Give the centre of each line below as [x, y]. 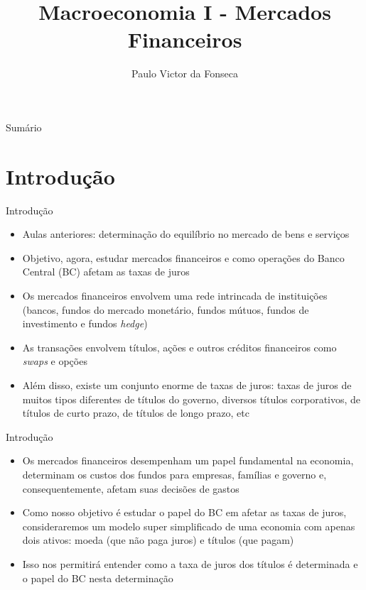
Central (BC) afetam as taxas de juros [106, 272]
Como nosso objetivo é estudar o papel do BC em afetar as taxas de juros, [184, 512]
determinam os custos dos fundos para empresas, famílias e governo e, [174, 474]
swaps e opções [55, 361]
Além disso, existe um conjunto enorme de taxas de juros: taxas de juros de [187, 384]
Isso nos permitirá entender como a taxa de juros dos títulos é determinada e [190, 563]
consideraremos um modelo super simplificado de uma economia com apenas [189, 526]
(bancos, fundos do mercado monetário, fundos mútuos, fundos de [166, 309]
